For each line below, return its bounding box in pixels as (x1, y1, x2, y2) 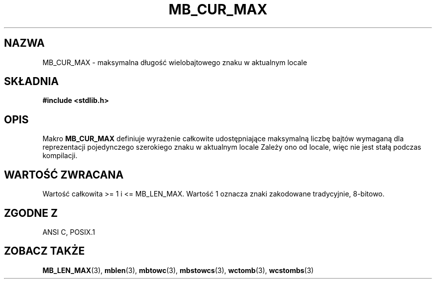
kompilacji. (42, 151, 78, 160)
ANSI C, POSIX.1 (42, 227, 95, 236)
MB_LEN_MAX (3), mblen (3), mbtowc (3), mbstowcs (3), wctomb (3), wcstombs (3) (42, 266, 314, 275)
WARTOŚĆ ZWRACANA (4, 168, 124, 181)
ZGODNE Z (4, 206, 58, 219)
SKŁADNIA (4, 75, 59, 88)
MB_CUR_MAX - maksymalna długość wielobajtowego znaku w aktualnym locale (42, 58, 307, 67)
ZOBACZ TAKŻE (4, 245, 85, 258)
